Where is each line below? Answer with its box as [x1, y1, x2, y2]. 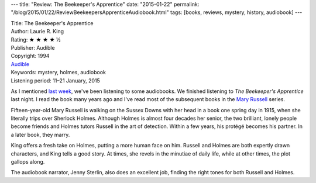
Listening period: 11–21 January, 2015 [11, 77, 101, 84]
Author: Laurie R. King [11, 28, 64, 35]
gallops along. [11, 158, 45, 165]
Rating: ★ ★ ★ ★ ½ [11, 36, 61, 43]
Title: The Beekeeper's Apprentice [11, 19, 94, 26]
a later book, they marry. [11, 131, 70, 138]
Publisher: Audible [11, 44, 55, 51]
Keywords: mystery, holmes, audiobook [11, 69, 107, 76]
